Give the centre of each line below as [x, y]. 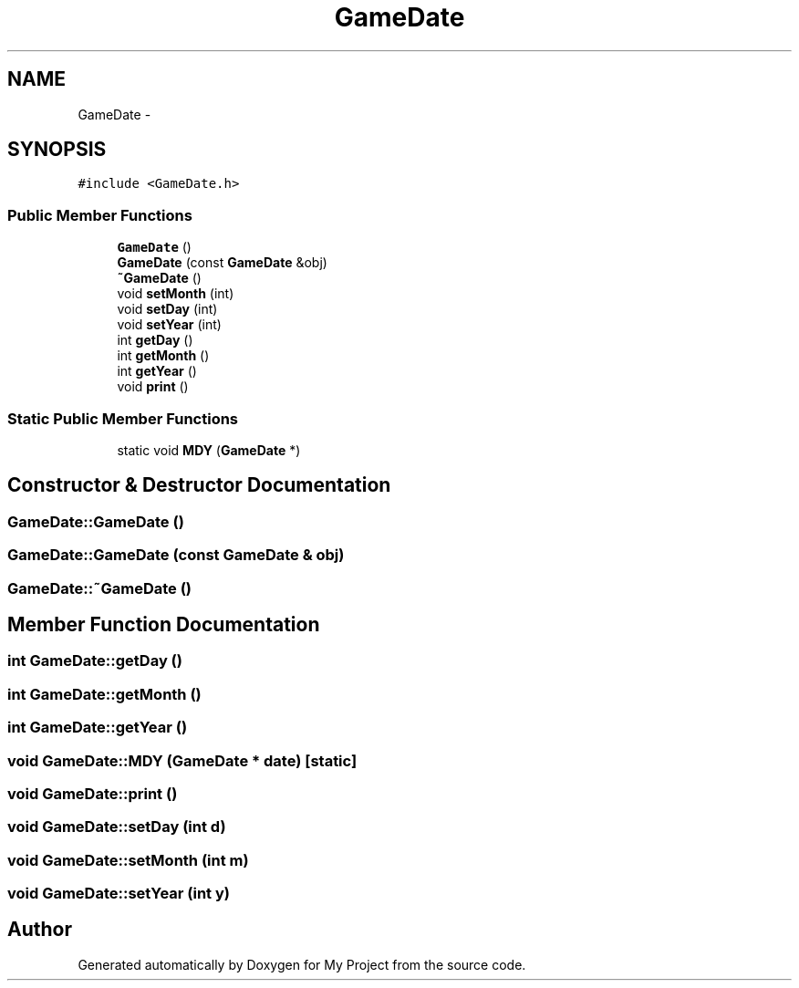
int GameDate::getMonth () [104, 694]
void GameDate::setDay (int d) [117, 827]
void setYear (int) [169, 325]
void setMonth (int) [176, 294]
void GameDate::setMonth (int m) [128, 860]
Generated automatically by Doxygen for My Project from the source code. [302, 964]
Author [40, 930]
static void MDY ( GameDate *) [209, 450]
